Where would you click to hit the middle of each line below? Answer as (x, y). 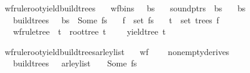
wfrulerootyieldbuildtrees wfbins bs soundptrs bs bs (125, 8)
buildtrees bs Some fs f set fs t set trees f (116, 19)
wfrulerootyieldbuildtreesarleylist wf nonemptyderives (117, 51)
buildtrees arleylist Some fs (75, 63)
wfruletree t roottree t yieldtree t (89, 31)
